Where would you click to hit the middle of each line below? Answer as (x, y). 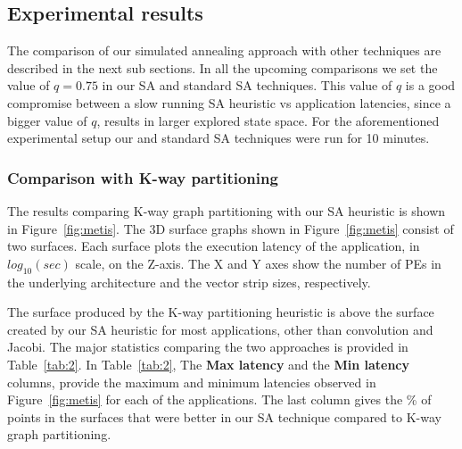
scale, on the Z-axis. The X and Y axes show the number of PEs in (258, 263)
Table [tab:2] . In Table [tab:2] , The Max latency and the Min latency (208, 364)
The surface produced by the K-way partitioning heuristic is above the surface (221, 312)
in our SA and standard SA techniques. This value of (247, 85)
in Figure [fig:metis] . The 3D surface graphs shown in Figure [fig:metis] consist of (231, 228)
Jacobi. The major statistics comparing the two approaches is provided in (208, 347)
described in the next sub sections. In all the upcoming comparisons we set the (223, 67)
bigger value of (47, 120)
